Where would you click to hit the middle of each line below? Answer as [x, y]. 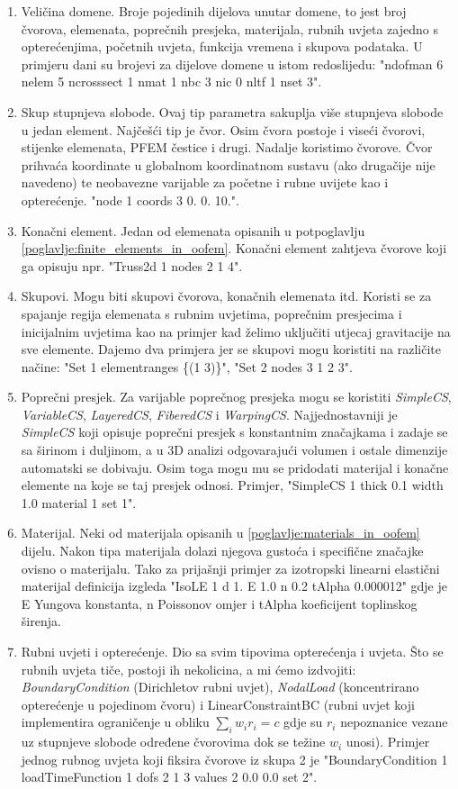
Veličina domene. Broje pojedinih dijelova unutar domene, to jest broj [214, 11]
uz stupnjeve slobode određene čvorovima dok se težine [173, 742]
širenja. [41, 621]
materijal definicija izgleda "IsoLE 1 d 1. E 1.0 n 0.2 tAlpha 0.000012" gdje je [234, 586]
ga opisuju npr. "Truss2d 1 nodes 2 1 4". [132, 265]
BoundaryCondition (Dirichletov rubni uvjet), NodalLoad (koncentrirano [220, 687]
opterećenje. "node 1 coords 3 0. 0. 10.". [130, 200]
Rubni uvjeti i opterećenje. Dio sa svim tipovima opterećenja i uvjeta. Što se [232, 651]
